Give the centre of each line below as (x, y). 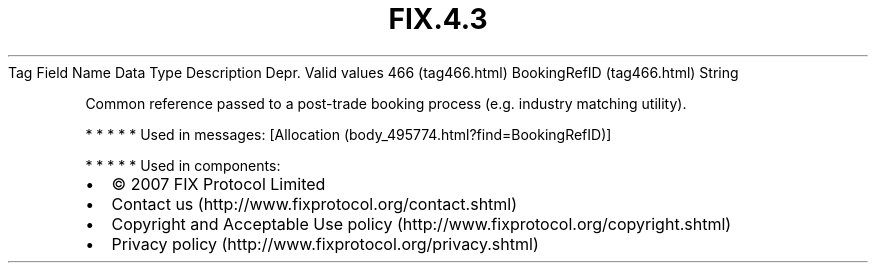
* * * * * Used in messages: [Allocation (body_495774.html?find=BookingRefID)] (348, 134)
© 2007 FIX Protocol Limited (218, 183)
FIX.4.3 (438, 19)
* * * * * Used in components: (183, 165)
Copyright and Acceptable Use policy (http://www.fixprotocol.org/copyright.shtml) (421, 223)
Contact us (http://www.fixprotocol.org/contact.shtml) (314, 203)
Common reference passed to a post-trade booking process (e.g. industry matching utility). (386, 103)
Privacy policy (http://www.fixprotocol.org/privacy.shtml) (325, 243)
